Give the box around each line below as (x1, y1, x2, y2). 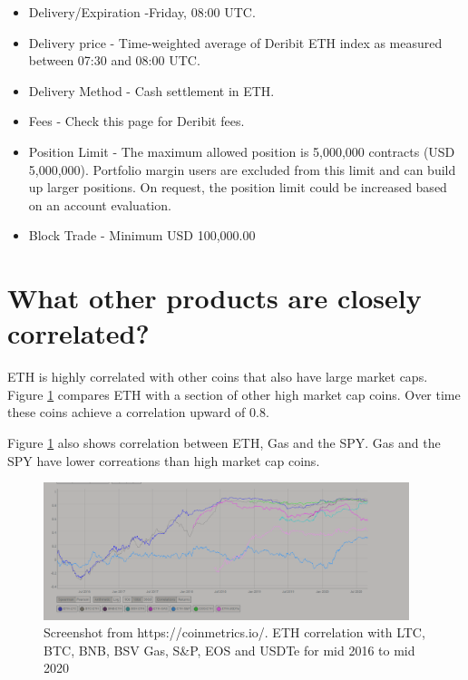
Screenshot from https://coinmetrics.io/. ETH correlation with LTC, (44, 623, 425, 642)
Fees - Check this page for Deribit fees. (28, 112, 245, 131)
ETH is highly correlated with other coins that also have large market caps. (7, 367, 428, 386)
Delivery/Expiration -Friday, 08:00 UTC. (28, 3, 256, 21)
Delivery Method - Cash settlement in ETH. (28, 81, 275, 100)
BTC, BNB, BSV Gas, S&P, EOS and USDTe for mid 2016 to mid (44, 640, 415, 659)
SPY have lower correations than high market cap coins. (7, 451, 320, 470)
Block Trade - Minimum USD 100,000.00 (28, 226, 256, 245)
